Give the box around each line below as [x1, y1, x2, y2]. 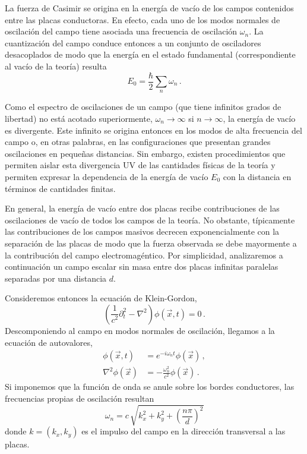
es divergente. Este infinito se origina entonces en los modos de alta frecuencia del [5, 124, 302, 136]
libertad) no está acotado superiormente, [5, 112, 153, 125]
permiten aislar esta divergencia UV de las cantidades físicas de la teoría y [5, 159, 276, 171]
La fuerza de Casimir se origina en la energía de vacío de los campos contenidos [5, 2, 294, 14]
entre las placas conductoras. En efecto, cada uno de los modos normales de [5, 13, 280, 26]
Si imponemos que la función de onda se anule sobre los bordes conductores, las [5, 380, 295, 393]
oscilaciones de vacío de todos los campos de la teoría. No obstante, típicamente [5, 213, 295, 226]
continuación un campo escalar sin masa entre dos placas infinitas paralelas [5, 260, 278, 273]
